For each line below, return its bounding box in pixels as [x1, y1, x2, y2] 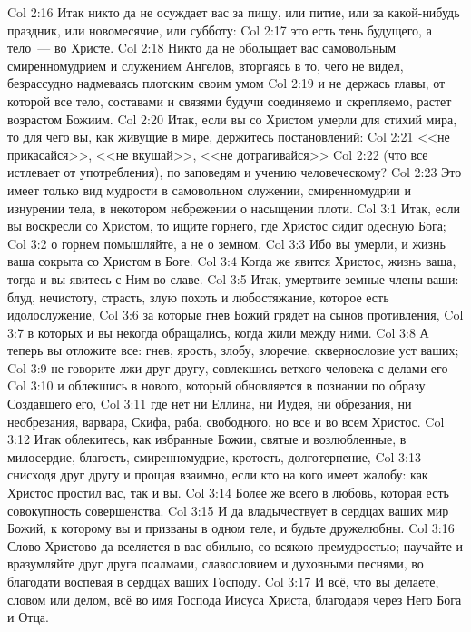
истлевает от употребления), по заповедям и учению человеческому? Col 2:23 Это [7, 163, 462, 182]
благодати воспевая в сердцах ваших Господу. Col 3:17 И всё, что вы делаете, [7, 572, 439, 590]
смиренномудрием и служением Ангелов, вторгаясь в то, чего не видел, [7, 55, 404, 74]
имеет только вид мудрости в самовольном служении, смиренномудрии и [7, 180, 411, 199]
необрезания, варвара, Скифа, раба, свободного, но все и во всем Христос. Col [7, 411, 445, 430]
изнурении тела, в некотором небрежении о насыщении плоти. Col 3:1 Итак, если [7, 198, 460, 217]
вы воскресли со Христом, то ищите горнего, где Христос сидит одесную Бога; [7, 216, 446, 235]
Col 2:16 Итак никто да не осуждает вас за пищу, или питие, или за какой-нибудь [7, 3, 460, 21]
